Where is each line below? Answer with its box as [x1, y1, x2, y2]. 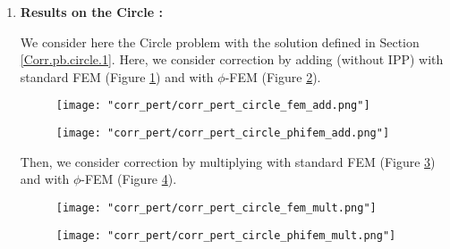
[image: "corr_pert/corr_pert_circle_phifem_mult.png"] [55, 228, 396, 242]
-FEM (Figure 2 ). [225, 67, 321, 86]
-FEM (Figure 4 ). [81, 170, 177, 188]
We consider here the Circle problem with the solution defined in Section [20, 32, 420, 51]
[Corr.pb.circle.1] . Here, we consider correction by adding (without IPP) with [20, 50, 444, 69]
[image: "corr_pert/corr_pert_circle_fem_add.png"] [55, 99, 370, 112]
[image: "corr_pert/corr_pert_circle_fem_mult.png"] [55, 201, 377, 214]
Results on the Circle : [20, 3, 163, 21]
